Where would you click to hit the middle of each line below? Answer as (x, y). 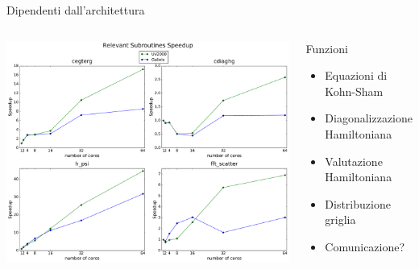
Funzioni (327, 48)
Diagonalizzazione (369, 118)
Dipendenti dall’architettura (76, 10)
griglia (340, 219)
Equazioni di (356, 75)
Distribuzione (358, 203)
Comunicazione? (365, 246)
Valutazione (354, 161)
